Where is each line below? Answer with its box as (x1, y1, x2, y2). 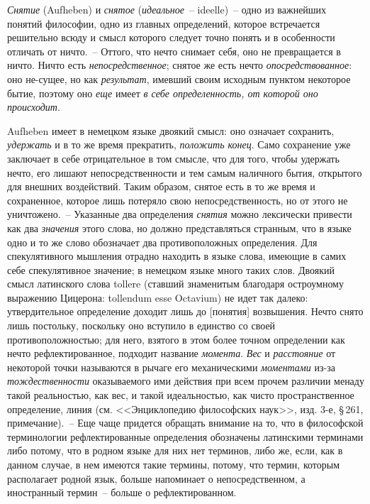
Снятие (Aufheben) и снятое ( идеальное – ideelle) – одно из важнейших (7, 2, 327, 16)
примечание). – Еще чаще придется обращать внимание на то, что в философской (7, 415, 364, 430)
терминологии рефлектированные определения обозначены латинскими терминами (7, 429, 364, 444)
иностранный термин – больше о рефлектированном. (7, 485, 237, 500)
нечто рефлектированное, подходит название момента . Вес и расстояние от (7, 346, 336, 361)
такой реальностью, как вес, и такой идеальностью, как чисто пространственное (7, 388, 354, 402)
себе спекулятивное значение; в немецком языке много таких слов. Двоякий (7, 262, 335, 277)
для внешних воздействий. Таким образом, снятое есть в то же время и (7, 179, 315, 194)
